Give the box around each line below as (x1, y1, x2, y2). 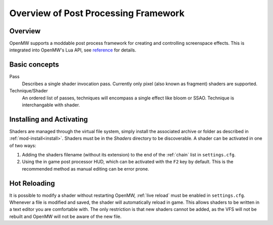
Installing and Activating (9, 115, 88, 124)
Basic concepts (9, 61, 59, 69)
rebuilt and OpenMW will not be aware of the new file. (9, 213, 122, 219)
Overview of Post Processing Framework (9, 8, 185, 19)
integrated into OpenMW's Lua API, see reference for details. (9, 47, 136, 53)
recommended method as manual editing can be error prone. (22, 165, 149, 172)
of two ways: (9, 142, 36, 148)
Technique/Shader (9, 88, 48, 94)
